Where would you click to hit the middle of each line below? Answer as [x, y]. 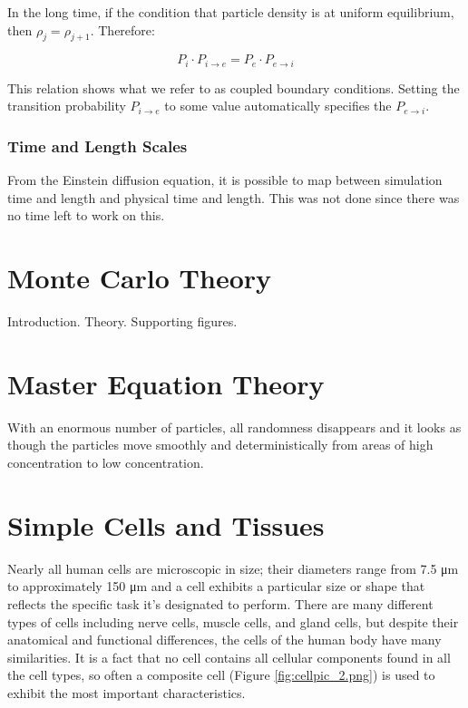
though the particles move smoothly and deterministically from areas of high [220, 445]
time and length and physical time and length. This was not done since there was [234, 197]
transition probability [67, 106]
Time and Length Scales [97, 145]
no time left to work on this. [86, 215]
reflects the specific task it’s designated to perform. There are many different [220, 603]
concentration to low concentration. [106, 463]
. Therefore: [122, 29]
